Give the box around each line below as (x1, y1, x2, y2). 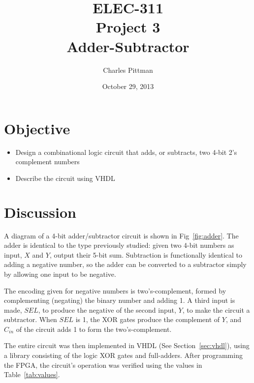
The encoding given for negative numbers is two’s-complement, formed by (4, 285, 226, 295)
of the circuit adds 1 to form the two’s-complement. (16, 324, 172, 334)
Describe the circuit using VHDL (15, 173, 115, 183)
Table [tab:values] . (4, 369, 60, 380)
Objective (4, 118, 70, 138)
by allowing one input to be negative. (4, 268, 116, 279)
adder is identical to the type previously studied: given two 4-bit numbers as (4, 240, 234, 250)
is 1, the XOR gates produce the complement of (75, 314, 220, 324)
